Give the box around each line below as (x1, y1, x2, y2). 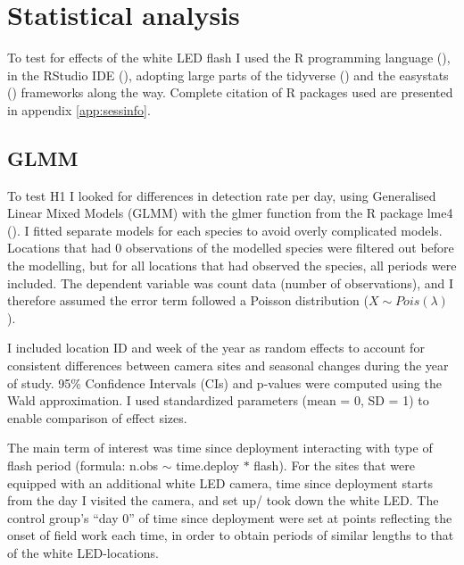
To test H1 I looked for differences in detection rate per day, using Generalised (7, 186, 436, 204)
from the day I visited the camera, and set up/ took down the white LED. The (7, 491, 439, 510)
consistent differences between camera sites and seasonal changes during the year (7, 356, 449, 375)
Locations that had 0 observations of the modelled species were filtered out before (7, 238, 454, 257)
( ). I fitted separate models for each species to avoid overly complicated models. (7, 220, 443, 239)
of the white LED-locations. (7, 543, 159, 561)
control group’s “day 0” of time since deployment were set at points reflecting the (7, 508, 452, 527)
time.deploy (176, 456, 239, 475)
